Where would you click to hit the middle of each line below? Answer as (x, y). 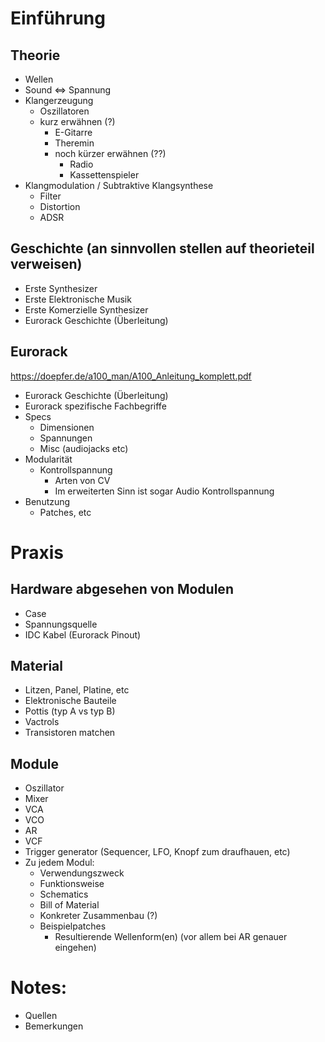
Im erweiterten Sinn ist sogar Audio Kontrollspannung (164, 491)
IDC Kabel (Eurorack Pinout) (83, 634)
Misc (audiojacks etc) (84, 448)
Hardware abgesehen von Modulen (122, 589)
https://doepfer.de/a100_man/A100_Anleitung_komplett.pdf (131, 376)
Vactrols (42, 722)
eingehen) (75, 948)
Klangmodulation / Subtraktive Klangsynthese (119, 185)
